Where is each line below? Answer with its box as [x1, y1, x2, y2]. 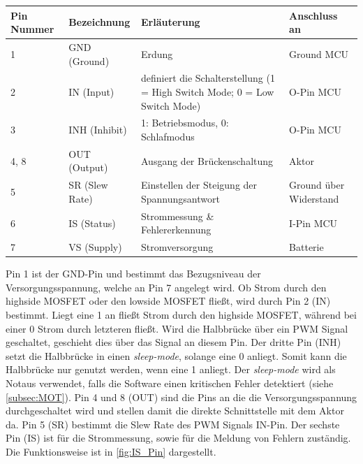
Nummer [10, 22, 54, 36]
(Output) [68, 160, 108, 175]
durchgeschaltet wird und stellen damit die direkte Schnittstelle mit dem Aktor [6, 403, 344, 418]
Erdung [141, 46, 173, 61]
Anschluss [289, 8, 338, 22]
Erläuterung [141, 15, 200, 29]
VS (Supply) [68, 240, 122, 254]
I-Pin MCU [289, 215, 338, 230]
